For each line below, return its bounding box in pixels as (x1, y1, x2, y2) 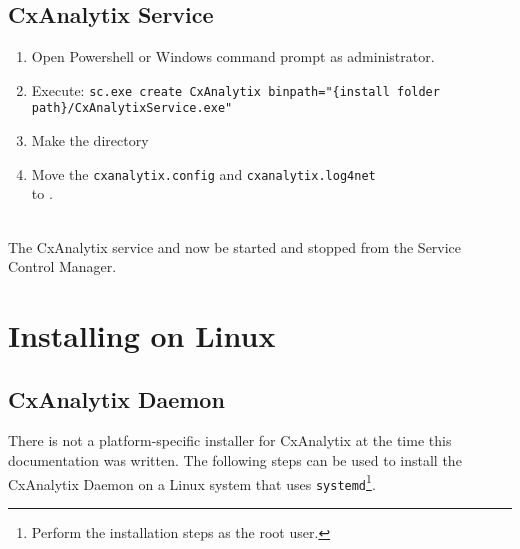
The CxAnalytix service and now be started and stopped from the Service (8, 236, 462, 257)
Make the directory (31, 130, 149, 151)
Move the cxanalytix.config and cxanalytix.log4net (31, 163, 376, 184)
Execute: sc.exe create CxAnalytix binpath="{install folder (31, 79, 440, 100)
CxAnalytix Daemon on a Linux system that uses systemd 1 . (8, 470, 376, 494)
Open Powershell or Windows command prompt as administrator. (31, 46, 435, 67)
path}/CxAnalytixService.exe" (31, 101, 233, 116)
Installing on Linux (8, 314, 276, 355)
